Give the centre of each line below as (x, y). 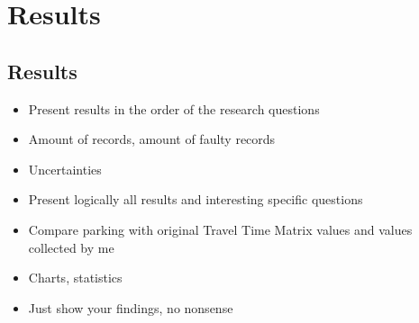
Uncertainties (65, 169)
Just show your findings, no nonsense (131, 307)
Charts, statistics (75, 278)
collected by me (71, 247)
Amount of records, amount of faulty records (152, 139)
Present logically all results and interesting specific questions (196, 199)
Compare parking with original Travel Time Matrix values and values (220, 229)
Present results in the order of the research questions (174, 108)
